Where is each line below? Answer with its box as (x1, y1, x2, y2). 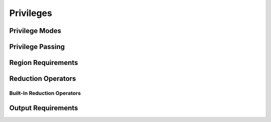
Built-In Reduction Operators (9, 89, 81, 96)
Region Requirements (9, 58, 78, 67)
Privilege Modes (9, 26, 62, 35)
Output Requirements (9, 103, 78, 112)
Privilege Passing (9, 42, 65, 51)
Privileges (9, 7, 52, 18)
